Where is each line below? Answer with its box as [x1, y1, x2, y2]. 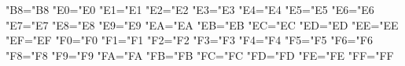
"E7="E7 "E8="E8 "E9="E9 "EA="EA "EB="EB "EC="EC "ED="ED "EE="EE [6, 16, 399, 33]
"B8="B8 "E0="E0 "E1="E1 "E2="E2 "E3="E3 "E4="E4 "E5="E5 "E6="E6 [6, 2, 374, 17]
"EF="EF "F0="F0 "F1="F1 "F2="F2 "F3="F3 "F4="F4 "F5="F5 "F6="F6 [6, 32, 373, 48]
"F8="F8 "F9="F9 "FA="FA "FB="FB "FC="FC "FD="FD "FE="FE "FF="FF [6, 47, 394, 63]
